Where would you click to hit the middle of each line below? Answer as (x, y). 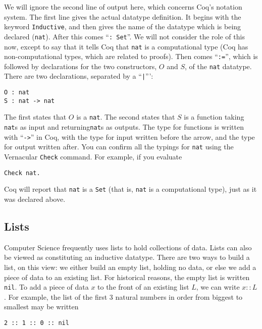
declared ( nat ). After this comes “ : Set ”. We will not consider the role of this (124, 36)
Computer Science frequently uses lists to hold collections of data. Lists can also (128, 247)
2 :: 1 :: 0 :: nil (37, 323)
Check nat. (22, 173)
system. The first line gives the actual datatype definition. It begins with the (123, 16)
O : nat (17, 93)
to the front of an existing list (143, 287)
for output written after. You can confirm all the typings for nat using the (119, 147)
